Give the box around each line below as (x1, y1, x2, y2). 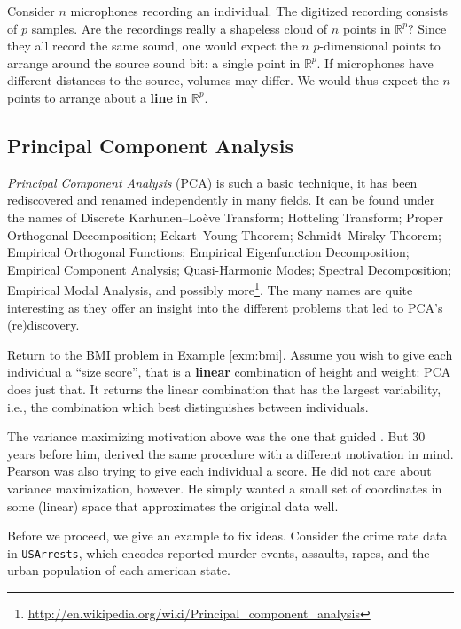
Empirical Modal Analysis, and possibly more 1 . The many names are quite (7, 278, 413, 299)
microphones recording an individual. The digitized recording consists (70, 2, 449, 19)
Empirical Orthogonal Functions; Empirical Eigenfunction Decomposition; (7, 243, 410, 261)
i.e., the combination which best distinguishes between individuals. (7, 397, 369, 415)
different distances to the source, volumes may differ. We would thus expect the (7, 71, 439, 89)
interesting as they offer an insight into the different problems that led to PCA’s (7, 298, 443, 316)
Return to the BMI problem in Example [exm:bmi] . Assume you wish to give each (7, 345, 453, 363)
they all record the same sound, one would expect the (7, 36, 298, 55)
